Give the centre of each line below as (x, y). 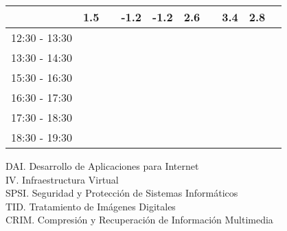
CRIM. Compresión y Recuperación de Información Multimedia (139, 220)
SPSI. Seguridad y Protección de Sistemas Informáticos (122, 193)
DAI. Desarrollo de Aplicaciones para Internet (102, 166)
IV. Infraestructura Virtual (62, 179)
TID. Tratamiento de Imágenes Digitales (91, 206)
